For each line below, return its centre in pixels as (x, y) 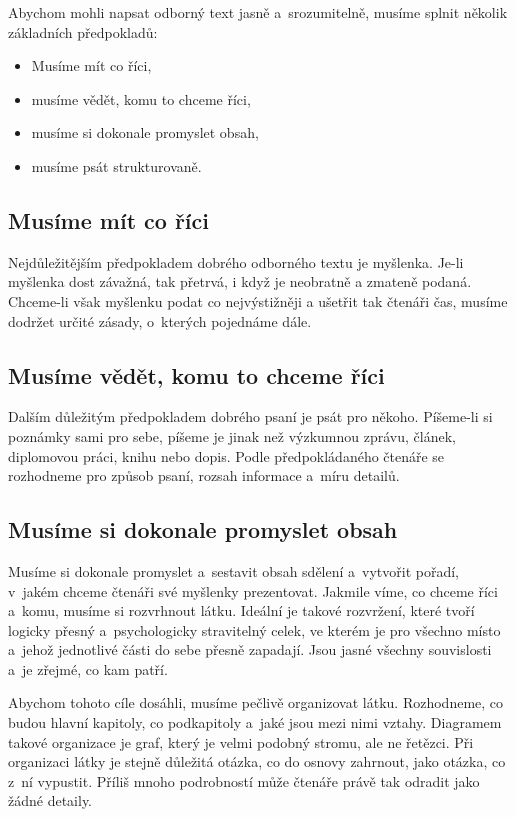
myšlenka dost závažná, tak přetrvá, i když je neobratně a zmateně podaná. (240, 281)
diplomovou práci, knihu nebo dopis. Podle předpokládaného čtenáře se (226, 455)
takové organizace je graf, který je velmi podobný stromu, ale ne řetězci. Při (241, 741)
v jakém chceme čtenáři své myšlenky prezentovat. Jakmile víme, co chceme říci (253, 590)
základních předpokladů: (83, 31)
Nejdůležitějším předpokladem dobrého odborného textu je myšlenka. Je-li (236, 261)
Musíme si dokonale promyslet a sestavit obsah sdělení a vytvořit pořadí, (233, 570)
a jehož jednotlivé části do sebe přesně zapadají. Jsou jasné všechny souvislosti (250, 649)
